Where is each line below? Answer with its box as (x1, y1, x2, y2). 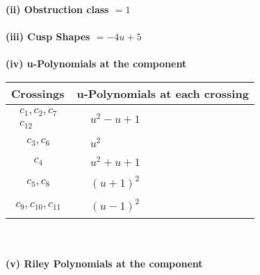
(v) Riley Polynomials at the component (6, 256, 203, 270)
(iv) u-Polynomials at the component (6, 56, 187, 71)
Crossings (11, 85, 65, 101)
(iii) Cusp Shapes (6, 29, 90, 44)
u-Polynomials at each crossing (76, 85, 249, 101)
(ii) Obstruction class (6, 2, 109, 16)
